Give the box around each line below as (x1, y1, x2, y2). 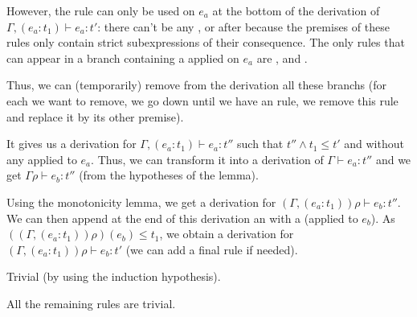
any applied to (6, 150, 77, 167)
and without (344, 135, 404, 152)
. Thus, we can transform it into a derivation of (91, 150, 324, 167)
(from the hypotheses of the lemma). (79, 167, 259, 183)
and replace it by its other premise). (6, 108, 184, 125)
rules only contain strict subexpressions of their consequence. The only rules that (6, 34, 405, 51)
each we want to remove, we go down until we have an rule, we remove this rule (6, 92, 399, 109)
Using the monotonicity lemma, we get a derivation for (6, 193, 276, 210)
